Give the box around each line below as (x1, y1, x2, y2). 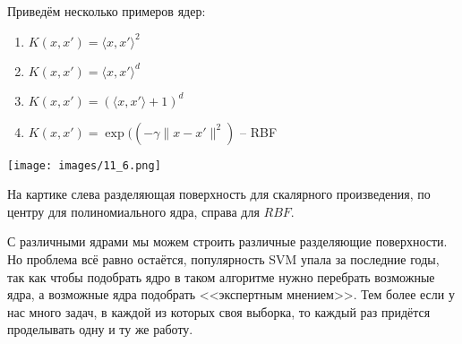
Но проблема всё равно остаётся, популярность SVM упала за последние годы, (7, 250, 440, 269)
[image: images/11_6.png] (7, 159, 161, 172)
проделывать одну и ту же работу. (7, 320, 193, 339)
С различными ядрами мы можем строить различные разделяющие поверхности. (7, 232, 448, 251)
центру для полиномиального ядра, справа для (7, 202, 260, 220)
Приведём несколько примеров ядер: (7, 2, 206, 20)
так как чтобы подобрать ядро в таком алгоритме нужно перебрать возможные (7, 267, 435, 286)
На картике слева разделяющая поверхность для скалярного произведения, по (7, 185, 431, 203)
